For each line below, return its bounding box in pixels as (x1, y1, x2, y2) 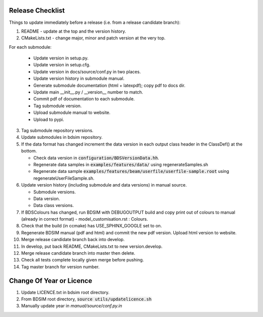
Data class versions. (33, 203, 74, 208)
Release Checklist (9, 6, 65, 15)
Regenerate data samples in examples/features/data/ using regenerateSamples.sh (33, 161, 208, 168)
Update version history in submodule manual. (33, 75, 125, 81)
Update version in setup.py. (33, 55, 89, 61)
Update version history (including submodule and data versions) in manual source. (21, 182, 187, 188)
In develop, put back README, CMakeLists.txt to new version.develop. (21, 243, 163, 249)
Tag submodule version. (33, 103, 82, 109)
